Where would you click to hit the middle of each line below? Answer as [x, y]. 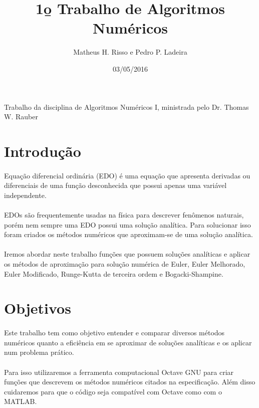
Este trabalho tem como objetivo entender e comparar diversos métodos [114, 333]
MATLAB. [21, 401]
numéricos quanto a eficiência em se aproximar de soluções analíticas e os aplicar [128, 342]
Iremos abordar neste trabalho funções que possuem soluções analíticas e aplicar [127, 254]
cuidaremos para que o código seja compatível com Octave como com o [113, 391]
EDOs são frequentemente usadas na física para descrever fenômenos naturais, [124, 215]
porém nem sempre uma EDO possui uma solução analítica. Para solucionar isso [127, 224]
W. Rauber [21, 117]
